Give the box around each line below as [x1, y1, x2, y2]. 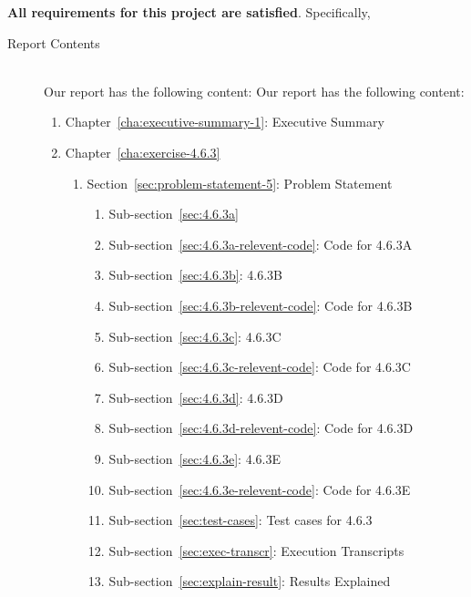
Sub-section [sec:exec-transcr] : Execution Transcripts [108, 540, 404, 560]
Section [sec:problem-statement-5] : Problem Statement [87, 173, 393, 192]
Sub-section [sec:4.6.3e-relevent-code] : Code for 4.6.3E [108, 479, 411, 499]
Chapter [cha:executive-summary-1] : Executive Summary [65, 112, 384, 131]
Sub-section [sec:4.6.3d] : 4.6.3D [108, 387, 283, 407]
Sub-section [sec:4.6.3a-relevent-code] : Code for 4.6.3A [108, 234, 413, 253]
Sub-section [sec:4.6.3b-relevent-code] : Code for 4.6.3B [108, 295, 413, 314]
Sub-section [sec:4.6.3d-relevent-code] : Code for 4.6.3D [108, 418, 414, 437]
